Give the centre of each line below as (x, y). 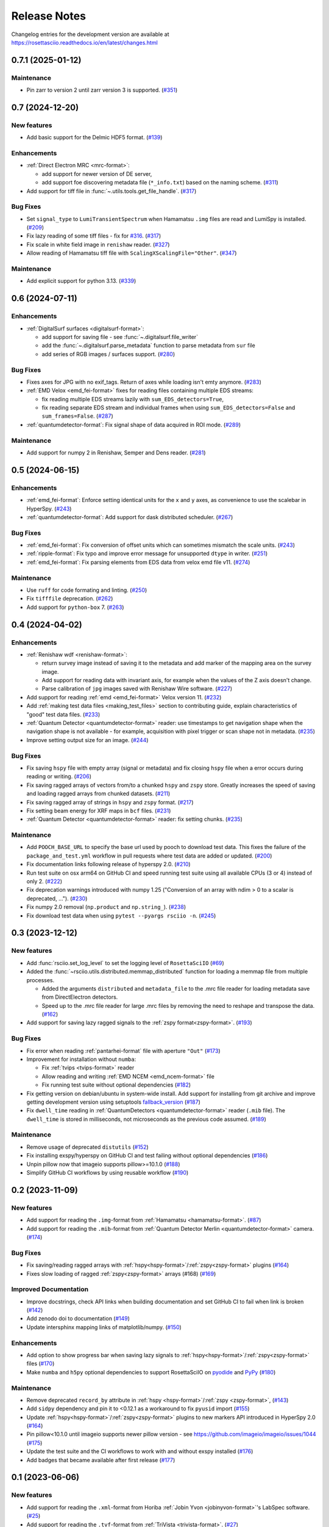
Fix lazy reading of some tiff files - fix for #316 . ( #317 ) (94, 236)
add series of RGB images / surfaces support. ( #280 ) (108, 354)
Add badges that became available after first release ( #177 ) (101, 1460)
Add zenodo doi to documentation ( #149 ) (78, 1319)
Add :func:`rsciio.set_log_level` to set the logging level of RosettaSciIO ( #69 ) (126, 963)
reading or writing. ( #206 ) (59, 776)
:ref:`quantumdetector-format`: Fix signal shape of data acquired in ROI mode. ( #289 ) (134, 425)
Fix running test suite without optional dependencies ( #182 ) (116, 1085)
